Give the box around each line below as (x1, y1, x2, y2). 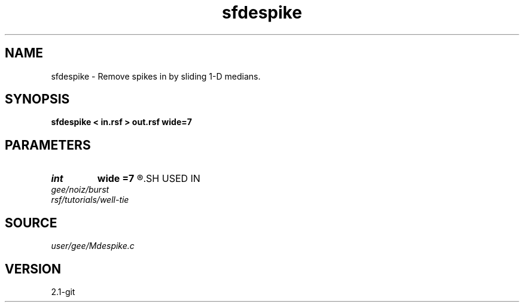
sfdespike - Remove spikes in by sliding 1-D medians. (51, 71, 261, 81)
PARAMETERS (5, 137, 91, 153)
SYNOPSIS (5, 92, 70, 107)
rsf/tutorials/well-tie (51, 194, 129, 205)
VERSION (5, 261, 62, 276)
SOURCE (5, 215, 57, 230)
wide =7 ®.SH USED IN (97, 172, 200, 185)
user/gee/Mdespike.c (51, 241, 135, 251)
